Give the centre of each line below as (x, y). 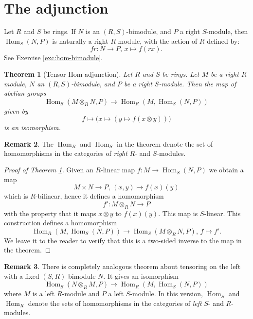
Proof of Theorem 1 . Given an (49, 170)
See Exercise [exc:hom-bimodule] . (53, 58)
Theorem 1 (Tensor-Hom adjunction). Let (68, 74)
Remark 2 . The (29, 143)
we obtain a (226, 170)
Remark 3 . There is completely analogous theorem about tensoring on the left (122, 266)
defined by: (223, 41)
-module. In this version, (166, 294)
